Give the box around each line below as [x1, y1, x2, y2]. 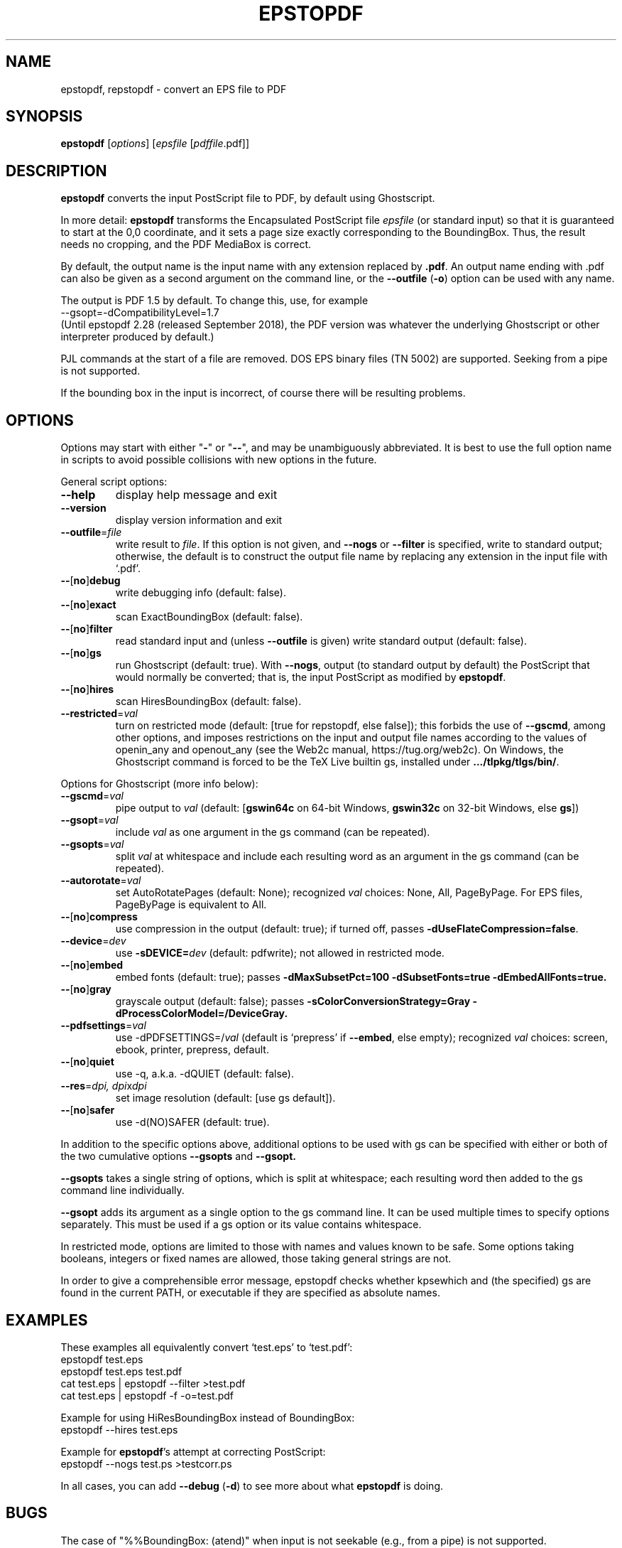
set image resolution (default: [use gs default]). [115, 1092, 336, 1104]
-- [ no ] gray [60, 983, 111, 996]
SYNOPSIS [6, 107, 83, 126]
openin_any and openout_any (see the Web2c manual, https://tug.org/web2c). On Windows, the [115, 743, 564, 756]
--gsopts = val [60, 838, 124, 851]
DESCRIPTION [6, 161, 107, 180]
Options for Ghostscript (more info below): [60, 778, 258, 790]
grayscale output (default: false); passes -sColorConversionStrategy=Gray [115, 995, 471, 1008]
